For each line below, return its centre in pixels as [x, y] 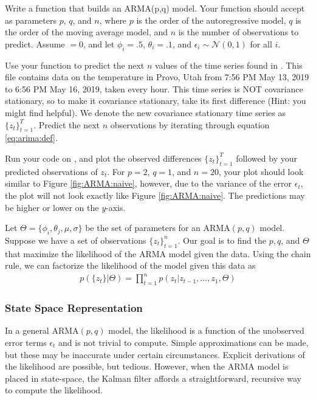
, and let [99, 43]
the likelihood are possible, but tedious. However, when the [115, 366]
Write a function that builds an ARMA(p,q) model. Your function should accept [155, 8]
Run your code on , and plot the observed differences [103, 158]
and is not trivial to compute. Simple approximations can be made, [184, 343]
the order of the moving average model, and [87, 32]
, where [113, 20]
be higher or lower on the [52, 207]
